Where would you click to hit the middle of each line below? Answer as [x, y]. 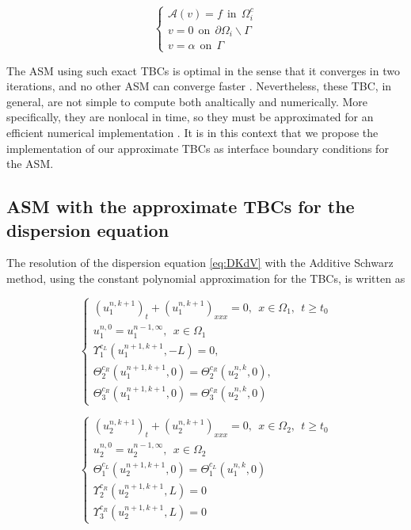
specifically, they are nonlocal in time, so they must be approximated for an [190, 117]
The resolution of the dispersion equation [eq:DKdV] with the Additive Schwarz [200, 263]
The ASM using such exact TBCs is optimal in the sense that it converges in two [203, 70]
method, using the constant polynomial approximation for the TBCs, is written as [206, 278]
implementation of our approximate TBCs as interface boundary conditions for [198, 148]
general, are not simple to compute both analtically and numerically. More [187, 101]
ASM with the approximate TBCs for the [181, 206]
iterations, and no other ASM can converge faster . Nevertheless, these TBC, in [199, 86]
